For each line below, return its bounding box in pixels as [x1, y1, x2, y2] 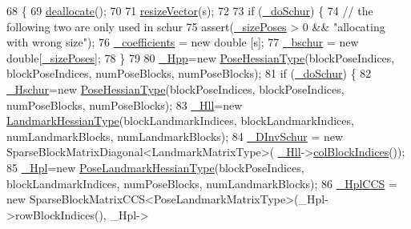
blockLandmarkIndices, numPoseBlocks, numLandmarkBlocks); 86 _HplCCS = [6, 175, 397, 191]
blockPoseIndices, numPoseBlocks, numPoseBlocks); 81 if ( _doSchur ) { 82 [6, 65, 372, 82]
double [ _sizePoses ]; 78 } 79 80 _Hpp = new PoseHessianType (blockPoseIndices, [6, 49, 395, 66]
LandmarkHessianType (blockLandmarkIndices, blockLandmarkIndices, [6, 112, 354, 129]
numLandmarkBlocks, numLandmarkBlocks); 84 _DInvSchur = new [6, 127, 344, 144]
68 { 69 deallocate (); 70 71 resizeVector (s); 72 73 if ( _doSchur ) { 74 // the [6, 2, 373, 18]
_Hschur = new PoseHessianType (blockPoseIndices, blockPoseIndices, [6, 80, 345, 97]
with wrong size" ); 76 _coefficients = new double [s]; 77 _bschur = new [6, 34, 359, 50]
